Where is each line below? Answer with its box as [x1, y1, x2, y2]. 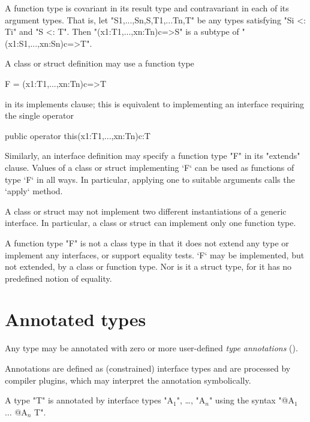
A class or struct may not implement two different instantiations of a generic [5, 204, 287, 217]
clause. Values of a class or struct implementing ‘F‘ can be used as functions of [5, 161, 294, 173]
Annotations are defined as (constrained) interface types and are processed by [5, 362, 291, 374]
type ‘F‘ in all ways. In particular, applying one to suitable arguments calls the [5, 173, 295, 185]
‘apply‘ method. [5, 185, 63, 197]
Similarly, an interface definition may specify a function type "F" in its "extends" [5, 149, 300, 162]
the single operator [5, 109, 74, 122]
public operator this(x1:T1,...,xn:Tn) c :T [5, 129, 151, 141]
